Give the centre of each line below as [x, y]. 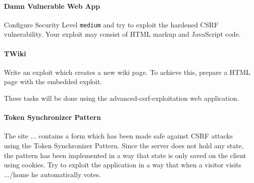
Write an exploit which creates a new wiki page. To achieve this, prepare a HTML [127, 72]
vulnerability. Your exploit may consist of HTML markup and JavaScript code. [122, 34]
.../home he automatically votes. [53, 174]
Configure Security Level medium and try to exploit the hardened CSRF [111, 24]
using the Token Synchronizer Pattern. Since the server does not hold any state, [124, 146]
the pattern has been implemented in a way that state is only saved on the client [125, 155]
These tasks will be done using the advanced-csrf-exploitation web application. [122, 98]
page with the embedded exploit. [53, 81]
